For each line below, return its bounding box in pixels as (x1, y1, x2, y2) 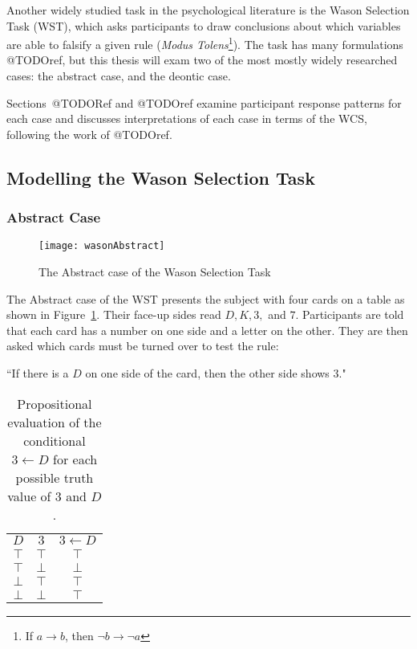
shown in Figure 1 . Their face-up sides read (6, 306, 221, 323)
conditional (23, 431, 86, 450)
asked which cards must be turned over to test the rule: (6, 337, 279, 354)
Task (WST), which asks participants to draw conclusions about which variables (6, 17, 401, 34)
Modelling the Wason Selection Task (6, 165, 315, 190)
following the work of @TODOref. (6, 125, 172, 142)
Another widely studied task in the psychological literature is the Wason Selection (6, 2, 410, 18)
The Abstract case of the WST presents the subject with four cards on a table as (6, 290, 405, 307)
